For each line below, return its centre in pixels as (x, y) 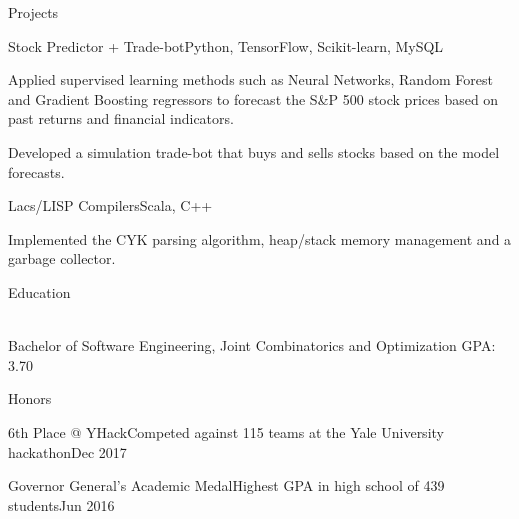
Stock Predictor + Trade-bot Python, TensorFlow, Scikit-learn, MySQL (226, 45)
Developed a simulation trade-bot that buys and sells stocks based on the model (254, 151)
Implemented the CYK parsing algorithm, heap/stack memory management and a (260, 238)
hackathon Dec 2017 (67, 451)
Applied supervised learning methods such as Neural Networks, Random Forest (250, 79)
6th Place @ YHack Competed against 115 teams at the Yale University (226, 431)
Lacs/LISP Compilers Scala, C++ (110, 205)
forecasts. (36, 171)
